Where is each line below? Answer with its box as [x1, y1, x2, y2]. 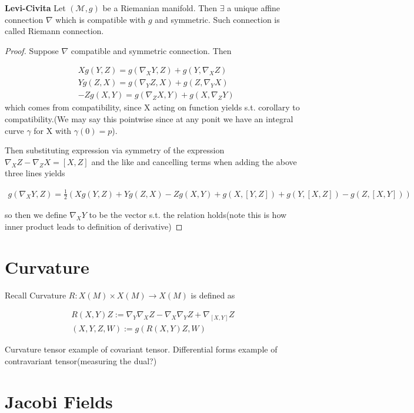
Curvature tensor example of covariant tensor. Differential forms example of [5, 343, 278, 355]
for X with [34, 124, 72, 136]
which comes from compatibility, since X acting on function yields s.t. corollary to [5, 101, 300, 113]
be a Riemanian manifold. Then [102, 2, 218, 14]
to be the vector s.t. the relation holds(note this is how [89, 209, 287, 221]
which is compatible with [55, 13, 146, 25]
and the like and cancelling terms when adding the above [91, 155, 297, 167]
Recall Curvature [5, 288, 66, 301]
